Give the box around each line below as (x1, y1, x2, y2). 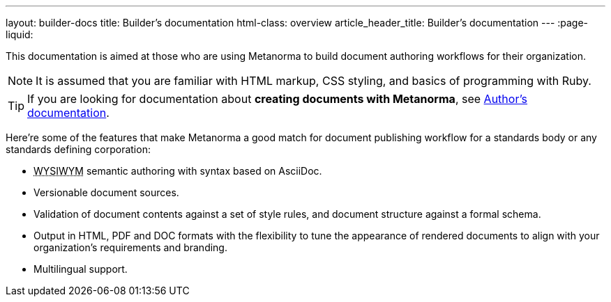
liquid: (6, 29, 33, 40)
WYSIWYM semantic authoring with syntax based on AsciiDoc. (33, 165, 322, 177)
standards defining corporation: (6, 143, 151, 155)
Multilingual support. (33, 263, 128, 275)
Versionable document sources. (33, 186, 179, 198)
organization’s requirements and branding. (33, 241, 227, 253)
